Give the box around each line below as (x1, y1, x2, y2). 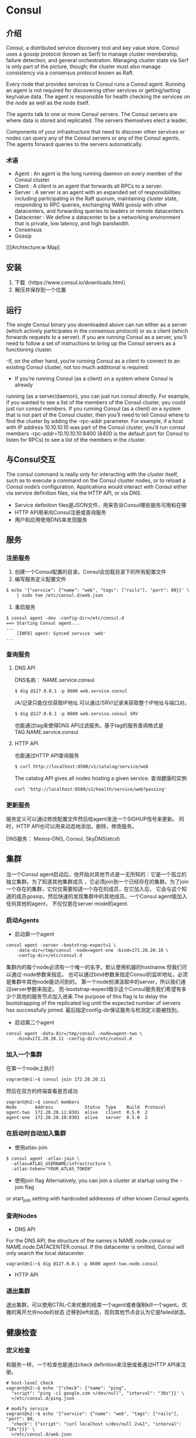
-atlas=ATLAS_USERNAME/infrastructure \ (11, 1160, 111, 1166)
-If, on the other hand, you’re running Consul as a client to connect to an (6, 357, 180, 364)
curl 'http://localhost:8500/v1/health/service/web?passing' (14, 786, 167, 792)
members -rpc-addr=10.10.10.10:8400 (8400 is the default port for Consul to (6, 429, 189, 437)
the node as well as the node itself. (6, 99, 90, 106)
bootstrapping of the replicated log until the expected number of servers (6, 1000, 181, 1007)
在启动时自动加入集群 (6, 1129, 66, 1138)
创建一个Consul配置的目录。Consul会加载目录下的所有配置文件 (14, 569, 167, 576)
